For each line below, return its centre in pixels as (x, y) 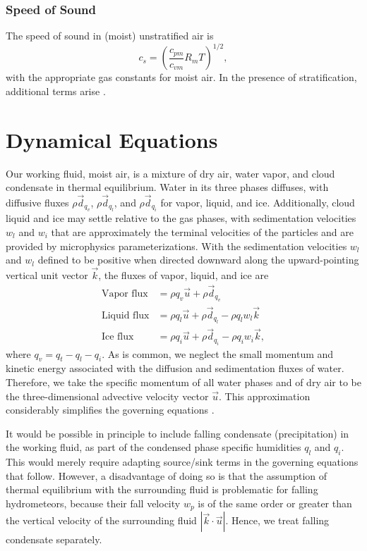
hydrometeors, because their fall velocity (93, 503)
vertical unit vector (47, 275)
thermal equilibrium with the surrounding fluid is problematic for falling (162, 489)
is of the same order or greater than (275, 503)
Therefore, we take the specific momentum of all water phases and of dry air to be (183, 382)
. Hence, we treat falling (277, 520)
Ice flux (118, 337)
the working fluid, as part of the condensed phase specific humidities (154, 447)
